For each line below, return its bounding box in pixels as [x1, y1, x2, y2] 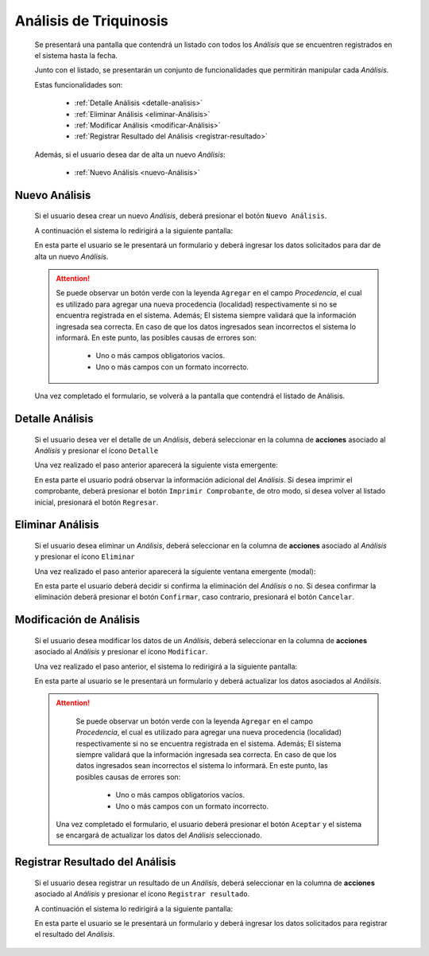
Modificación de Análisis [14, 613, 141, 626]
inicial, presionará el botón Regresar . [34, 498, 159, 507]
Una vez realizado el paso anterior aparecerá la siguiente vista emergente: [34, 460, 278, 470]
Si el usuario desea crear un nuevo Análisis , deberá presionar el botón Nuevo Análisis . [34, 211, 327, 220]
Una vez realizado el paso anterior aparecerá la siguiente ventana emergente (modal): [34, 566, 316, 576]
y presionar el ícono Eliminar [34, 552, 135, 561]
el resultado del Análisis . [34, 930, 115, 939]
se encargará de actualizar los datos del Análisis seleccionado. [56, 830, 262, 840]
